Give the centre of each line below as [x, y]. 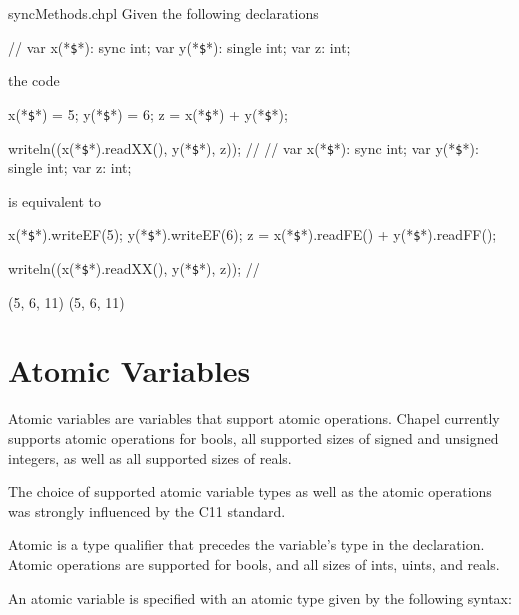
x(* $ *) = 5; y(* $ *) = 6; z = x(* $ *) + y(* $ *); [148, 113]
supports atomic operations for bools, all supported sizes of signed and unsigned [253, 437]
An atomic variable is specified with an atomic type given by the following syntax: [260, 597]
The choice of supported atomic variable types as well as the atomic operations [250, 491]
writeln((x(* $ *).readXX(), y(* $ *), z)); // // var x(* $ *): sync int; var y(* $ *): [243, 147]
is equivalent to [55, 200]
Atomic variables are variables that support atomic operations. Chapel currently [254, 418]
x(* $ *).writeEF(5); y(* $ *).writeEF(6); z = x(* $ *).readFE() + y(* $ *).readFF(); [252, 234]
